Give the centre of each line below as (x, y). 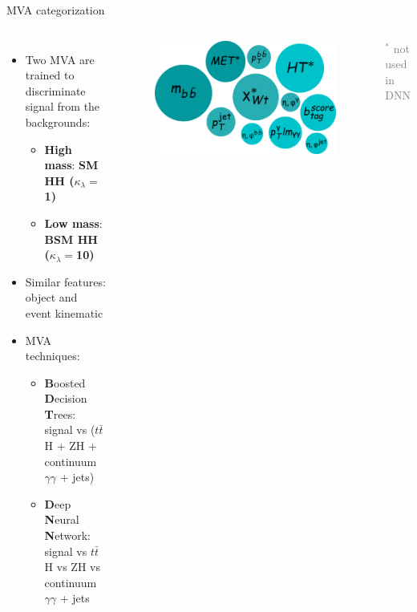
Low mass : (73, 223)
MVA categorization (56, 10)
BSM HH (71, 239)
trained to (50, 75)
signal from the (63, 106)
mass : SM (71, 165)
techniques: (53, 356)
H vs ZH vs (72, 567)
